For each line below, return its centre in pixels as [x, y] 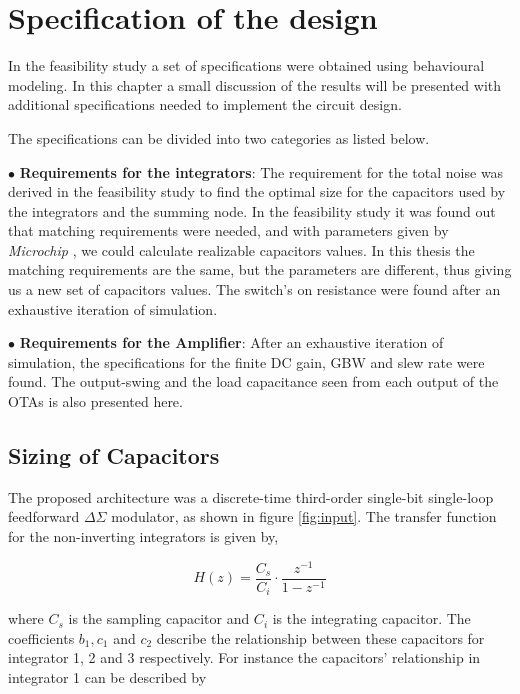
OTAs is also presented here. [95, 401]
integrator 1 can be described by [107, 676]
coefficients [41, 637]
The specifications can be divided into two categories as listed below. [219, 137]
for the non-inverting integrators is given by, [143, 536]
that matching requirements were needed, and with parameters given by [228, 230]
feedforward [44, 516]
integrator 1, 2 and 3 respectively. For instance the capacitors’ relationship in [244, 657]
